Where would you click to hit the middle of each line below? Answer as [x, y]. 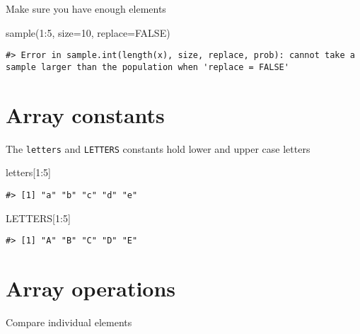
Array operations [91, 288]
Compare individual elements [69, 322]
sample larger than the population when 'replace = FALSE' [147, 67]
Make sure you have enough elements [86, 8]
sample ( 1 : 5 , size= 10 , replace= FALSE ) [88, 32]
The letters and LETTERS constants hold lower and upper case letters [158, 148]
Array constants [85, 114]
